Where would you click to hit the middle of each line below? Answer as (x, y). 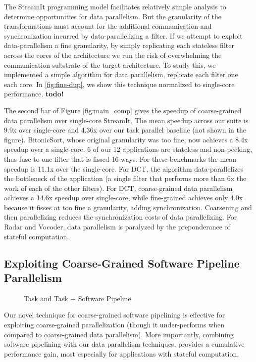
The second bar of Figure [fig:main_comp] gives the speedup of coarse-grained (123, 110)
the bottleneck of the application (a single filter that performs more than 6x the (125, 178)
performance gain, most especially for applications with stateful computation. (122, 353)
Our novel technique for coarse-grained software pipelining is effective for (115, 315)
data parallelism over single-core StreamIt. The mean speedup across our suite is (126, 120)
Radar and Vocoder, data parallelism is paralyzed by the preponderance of (117, 227)
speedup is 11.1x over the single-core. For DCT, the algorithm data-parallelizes (124, 168)
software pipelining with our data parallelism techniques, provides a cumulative (124, 344)
